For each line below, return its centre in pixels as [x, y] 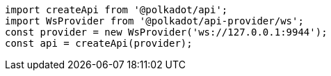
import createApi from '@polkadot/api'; [116, 10]
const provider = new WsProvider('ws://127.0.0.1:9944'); [166, 32]
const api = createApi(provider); [99, 43]
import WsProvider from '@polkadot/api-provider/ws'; [154, 21]
